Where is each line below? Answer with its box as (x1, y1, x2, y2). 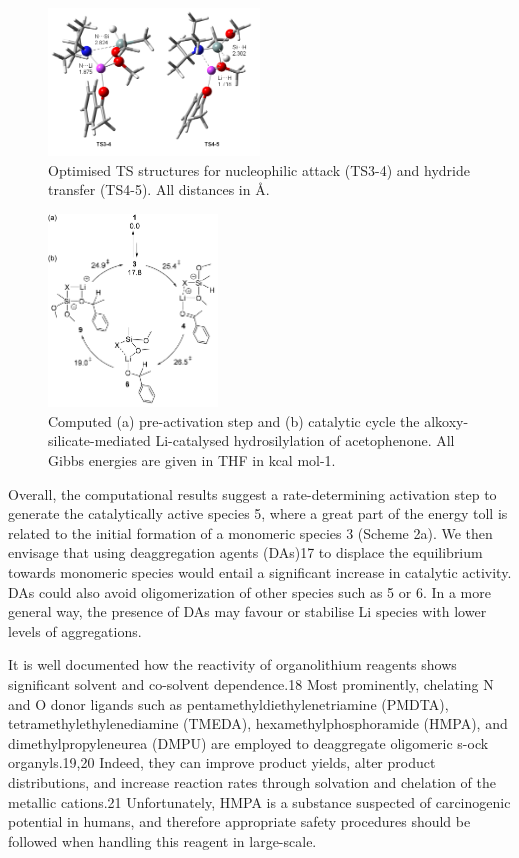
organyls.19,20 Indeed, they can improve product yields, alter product (8, 752, 436, 773)
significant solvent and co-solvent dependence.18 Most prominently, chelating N (8, 673, 494, 694)
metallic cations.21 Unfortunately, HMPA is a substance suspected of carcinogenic (8, 791, 511, 812)
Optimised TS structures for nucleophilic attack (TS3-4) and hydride (48, 159, 470, 180)
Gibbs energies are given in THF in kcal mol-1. (48, 450, 336, 470)
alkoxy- (424, 410, 469, 431)
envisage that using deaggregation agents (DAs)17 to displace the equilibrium (8, 542, 483, 563)
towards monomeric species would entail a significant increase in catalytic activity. (8, 561, 512, 582)
